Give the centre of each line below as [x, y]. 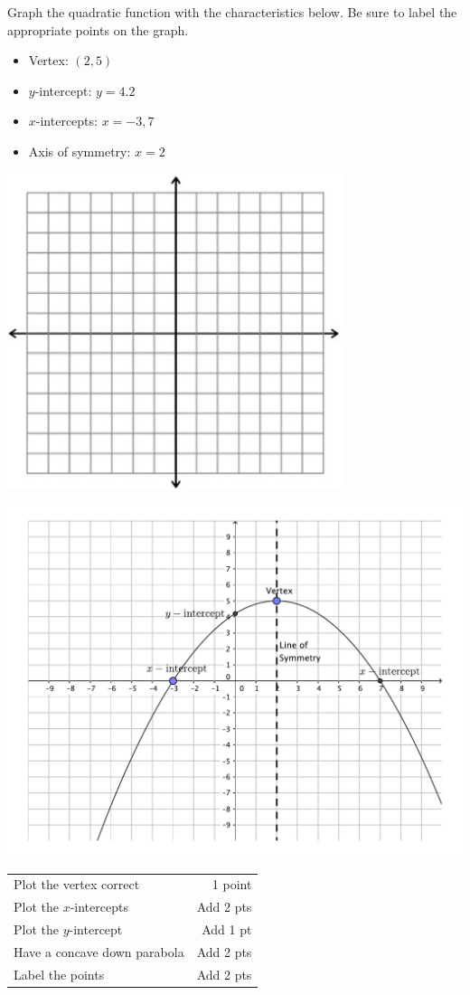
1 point [232, 884]
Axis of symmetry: [80, 151]
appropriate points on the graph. [98, 29]
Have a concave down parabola [99, 951]
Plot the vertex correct [77, 884]
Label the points [59, 974]
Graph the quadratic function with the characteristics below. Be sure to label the [232, 12]
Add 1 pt [227, 929]
